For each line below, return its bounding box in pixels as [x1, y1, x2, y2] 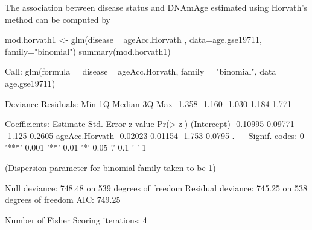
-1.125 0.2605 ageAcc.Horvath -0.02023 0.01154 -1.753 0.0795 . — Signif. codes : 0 [5, 129, 304, 141]
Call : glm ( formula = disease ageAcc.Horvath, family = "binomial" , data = [5, 65, 286, 78]
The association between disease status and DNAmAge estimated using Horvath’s [5, 1, 307, 13]
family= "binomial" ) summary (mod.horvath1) [5, 45, 171, 57]
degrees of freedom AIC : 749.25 [5, 193, 121, 206]
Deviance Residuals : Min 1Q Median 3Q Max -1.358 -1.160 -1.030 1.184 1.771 [5, 97, 292, 110]
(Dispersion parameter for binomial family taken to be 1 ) [5, 161, 216, 173]
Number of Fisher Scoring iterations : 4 [5, 213, 147, 226]
